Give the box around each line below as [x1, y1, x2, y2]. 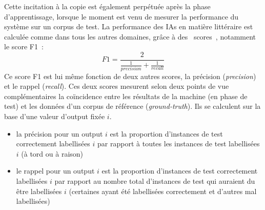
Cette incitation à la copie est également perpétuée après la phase [4, 1, 211, 11]
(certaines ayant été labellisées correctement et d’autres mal [69, 185, 257, 196]
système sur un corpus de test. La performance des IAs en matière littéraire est [4, 21, 253, 32]
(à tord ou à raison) [21, 148, 84, 159]
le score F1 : [4, 41, 44, 52]
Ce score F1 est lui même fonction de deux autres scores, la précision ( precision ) [4, 70, 256, 81]
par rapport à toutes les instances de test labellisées [97, 138, 260, 149]
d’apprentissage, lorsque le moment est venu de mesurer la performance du [4, 11, 239, 22]
